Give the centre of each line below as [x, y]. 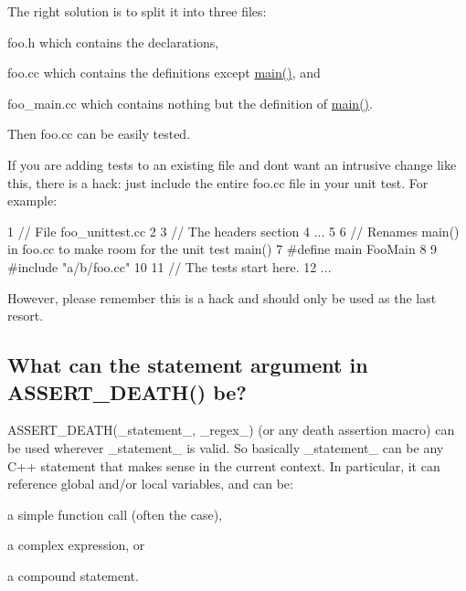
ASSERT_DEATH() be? [127, 391]
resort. [26, 316]
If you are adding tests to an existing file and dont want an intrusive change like [232, 164]
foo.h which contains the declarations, [113, 42]
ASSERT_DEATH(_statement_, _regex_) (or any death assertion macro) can [231, 430]
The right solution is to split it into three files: [137, 11]
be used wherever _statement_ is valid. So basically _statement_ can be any [226, 447]
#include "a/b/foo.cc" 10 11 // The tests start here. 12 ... [169, 266]
